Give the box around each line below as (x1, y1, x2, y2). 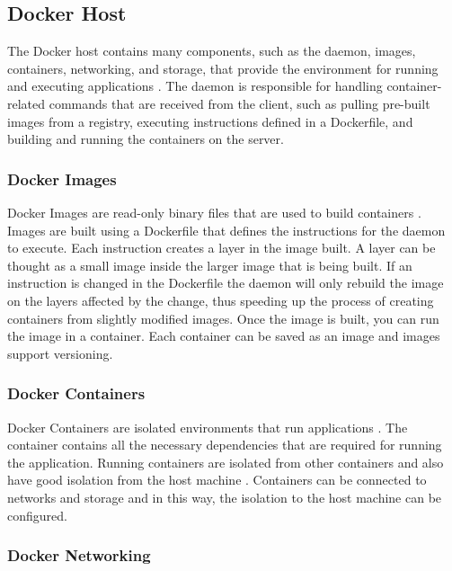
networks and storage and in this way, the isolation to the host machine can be (7, 487, 442, 506)
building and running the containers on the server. (7, 129, 284, 148)
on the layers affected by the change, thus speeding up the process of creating (7, 290, 434, 309)
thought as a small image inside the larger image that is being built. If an (7, 255, 412, 274)
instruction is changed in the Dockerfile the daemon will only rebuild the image (7, 273, 444, 292)
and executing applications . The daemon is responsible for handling (7, 76, 383, 95)
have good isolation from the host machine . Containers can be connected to (7, 470, 427, 489)
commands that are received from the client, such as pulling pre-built (49, 94, 430, 112)
